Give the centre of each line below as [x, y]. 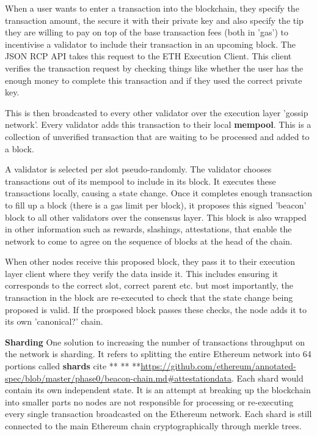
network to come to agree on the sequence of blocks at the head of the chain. [149, 241]
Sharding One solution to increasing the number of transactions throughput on [155, 342]
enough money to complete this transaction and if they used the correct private [154, 80]
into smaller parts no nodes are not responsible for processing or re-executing [149, 401]
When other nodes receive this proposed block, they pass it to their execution [150, 261]
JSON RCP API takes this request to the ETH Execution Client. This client [148, 56]
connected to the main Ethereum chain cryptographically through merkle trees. [153, 426]
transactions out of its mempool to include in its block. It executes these [140, 181]
